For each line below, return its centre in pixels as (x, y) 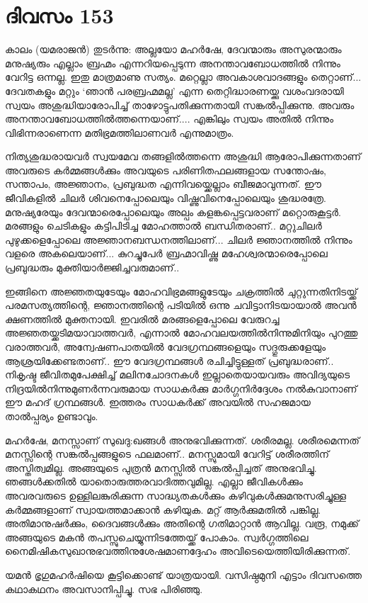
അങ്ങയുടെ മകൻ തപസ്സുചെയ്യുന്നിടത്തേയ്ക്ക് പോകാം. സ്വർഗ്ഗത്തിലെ (157, 537)
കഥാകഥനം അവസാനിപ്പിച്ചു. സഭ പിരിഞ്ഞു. (104, 588)
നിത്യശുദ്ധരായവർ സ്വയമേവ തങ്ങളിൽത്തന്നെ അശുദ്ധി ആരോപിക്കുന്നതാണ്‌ (183, 156)
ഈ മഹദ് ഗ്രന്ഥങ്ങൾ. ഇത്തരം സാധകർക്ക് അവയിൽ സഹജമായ (158, 402)
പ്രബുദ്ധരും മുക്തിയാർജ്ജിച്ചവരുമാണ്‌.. (92, 267)
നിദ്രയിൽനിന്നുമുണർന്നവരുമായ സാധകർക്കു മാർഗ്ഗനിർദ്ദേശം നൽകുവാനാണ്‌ (181, 388)
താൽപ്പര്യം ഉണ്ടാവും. (52, 416)
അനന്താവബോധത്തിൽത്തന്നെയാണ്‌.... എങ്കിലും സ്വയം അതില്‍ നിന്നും (169, 119)
